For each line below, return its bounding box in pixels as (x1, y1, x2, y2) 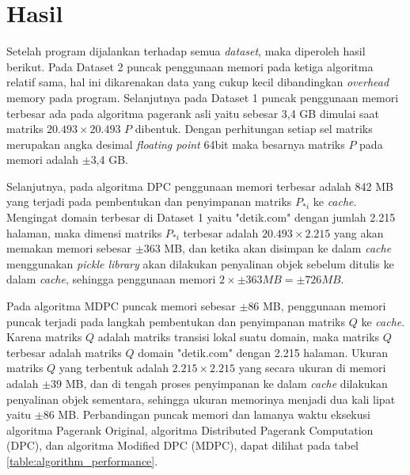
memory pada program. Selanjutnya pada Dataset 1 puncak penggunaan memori (6, 89, 399, 105)
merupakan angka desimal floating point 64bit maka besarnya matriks (6, 135, 345, 152)
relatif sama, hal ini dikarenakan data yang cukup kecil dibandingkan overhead (6, 74, 389, 90)
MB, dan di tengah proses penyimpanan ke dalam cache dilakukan (65, 375, 388, 391)
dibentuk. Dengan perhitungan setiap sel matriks (135, 120, 373, 137)
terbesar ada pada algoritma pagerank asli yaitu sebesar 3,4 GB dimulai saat (6, 104, 380, 121)
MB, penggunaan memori (263, 298, 386, 314)
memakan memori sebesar (6, 240, 132, 256)
